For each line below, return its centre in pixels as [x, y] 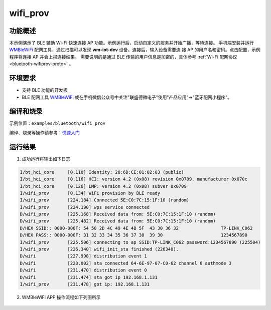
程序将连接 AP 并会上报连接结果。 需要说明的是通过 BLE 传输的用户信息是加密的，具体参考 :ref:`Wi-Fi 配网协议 [123, 57]
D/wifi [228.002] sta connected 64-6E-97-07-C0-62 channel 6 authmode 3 [126, 263]
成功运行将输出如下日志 [46, 159]
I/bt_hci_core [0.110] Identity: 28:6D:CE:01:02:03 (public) [102, 172]
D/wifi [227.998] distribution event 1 [84, 256]
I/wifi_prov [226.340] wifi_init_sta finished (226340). [99, 249]
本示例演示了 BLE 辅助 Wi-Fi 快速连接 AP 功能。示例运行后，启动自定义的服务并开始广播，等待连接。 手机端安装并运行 [131, 43]
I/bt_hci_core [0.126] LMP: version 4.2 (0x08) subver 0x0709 [103, 186]
